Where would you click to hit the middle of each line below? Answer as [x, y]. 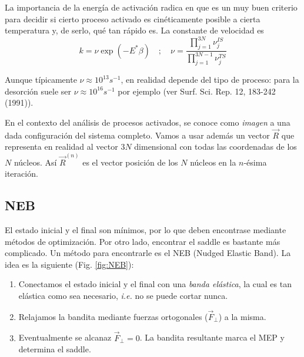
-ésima [255, 162]
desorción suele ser [38, 91]
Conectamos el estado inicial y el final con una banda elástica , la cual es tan [155, 284]
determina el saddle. [55, 349]
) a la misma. [242, 316]
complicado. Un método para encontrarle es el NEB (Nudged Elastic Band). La [148, 253]
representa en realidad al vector [61, 146]
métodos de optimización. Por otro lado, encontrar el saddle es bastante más [143, 241]
